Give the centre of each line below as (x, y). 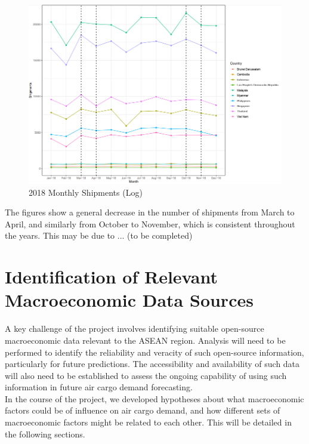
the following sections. (45, 434)
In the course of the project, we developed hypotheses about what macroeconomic (154, 398)
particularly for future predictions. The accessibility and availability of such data (152, 364)
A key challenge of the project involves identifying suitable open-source (135, 329)
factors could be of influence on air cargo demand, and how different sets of (143, 410)
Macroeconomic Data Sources (129, 300)
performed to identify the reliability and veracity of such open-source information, (154, 352)
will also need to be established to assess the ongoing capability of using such (146, 375)
